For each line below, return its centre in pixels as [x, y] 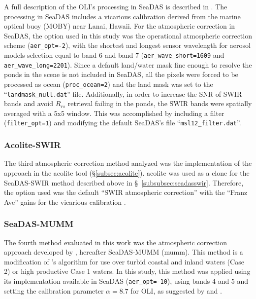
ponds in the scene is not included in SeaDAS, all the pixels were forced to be [121, 74]
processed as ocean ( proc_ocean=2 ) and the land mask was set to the [109, 84]
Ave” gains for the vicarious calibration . [65, 202]
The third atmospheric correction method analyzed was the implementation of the [128, 163]
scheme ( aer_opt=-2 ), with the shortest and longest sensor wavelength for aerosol [127, 45]
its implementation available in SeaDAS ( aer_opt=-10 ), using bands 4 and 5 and [126, 280]
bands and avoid [29, 103]
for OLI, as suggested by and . [176, 290]
